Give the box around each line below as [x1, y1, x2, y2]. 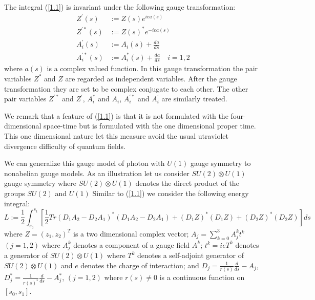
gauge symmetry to [190, 158, 251, 168]
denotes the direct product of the [135, 178, 239, 188]
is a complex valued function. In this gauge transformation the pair [47, 63, 258, 74]
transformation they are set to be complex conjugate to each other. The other [4, 83, 248, 94]
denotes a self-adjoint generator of [137, 250, 244, 261]
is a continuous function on [159, 272, 245, 283]
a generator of [4, 250, 48, 261]
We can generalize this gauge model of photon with [4, 158, 165, 168]
